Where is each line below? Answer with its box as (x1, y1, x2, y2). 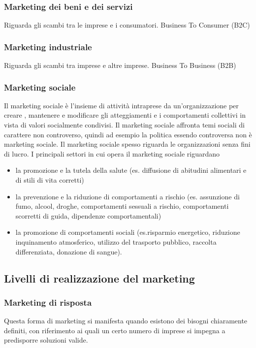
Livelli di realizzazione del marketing (4, 270, 195, 285)
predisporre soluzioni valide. (4, 335, 88, 345)
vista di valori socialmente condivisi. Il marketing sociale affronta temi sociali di (4, 120, 245, 130)
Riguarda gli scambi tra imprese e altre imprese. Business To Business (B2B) (4, 60, 236, 70)
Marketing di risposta (4, 296, 92, 308)
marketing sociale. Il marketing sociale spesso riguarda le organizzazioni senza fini (4, 139, 251, 149)
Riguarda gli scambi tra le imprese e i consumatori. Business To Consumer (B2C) (4, 20, 250, 30)
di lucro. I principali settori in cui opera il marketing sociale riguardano (4, 148, 220, 158)
